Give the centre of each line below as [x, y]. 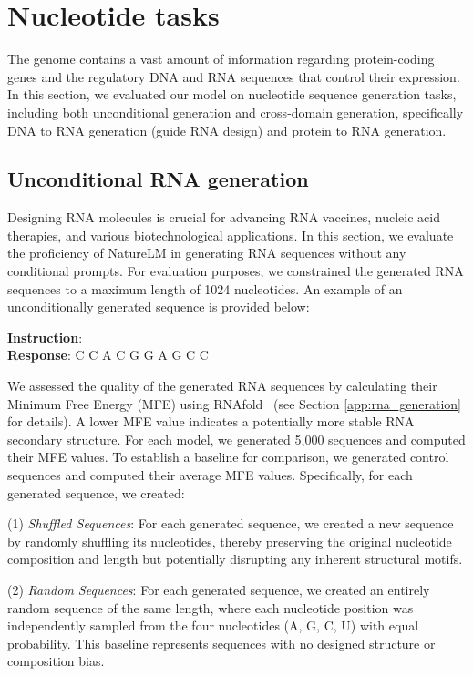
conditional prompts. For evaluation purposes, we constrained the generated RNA [236, 271]
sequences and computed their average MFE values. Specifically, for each [210, 475]
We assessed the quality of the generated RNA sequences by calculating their [222, 386]
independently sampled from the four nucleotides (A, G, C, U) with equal [213, 625]
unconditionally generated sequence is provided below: [159, 307]
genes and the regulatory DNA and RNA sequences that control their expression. [234, 76]
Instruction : [45, 337]
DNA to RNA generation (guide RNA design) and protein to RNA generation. [227, 130]
